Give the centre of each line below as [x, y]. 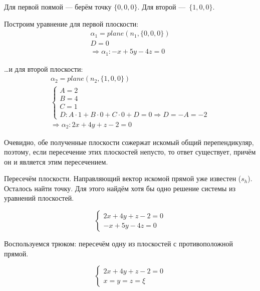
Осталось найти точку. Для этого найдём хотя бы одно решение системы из [120, 188]
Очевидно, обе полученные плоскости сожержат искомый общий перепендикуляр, [129, 142]
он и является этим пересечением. [56, 161]
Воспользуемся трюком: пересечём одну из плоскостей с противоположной [118, 244]
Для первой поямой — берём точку [58, 7]
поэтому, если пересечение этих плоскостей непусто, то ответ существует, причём [130, 152]
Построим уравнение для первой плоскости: [71, 23]
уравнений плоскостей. [39, 198]
